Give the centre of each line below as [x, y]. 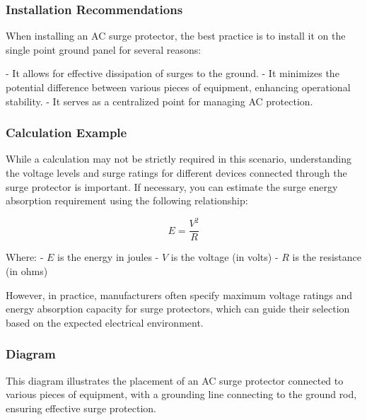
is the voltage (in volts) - [225, 257]
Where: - [25, 257]
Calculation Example [66, 133]
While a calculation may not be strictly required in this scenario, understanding [179, 159]
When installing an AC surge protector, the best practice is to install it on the [176, 36]
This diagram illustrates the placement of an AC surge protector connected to [175, 380]
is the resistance [327, 257]
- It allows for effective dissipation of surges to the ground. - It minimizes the [173, 73]
